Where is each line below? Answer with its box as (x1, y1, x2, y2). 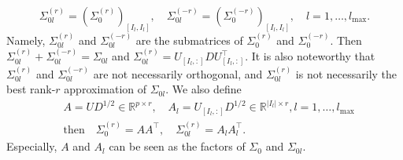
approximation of (64, 81, 147, 97)
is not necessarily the (295, 65, 397, 82)
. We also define (165, 81, 242, 97)
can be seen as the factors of (109, 138, 246, 155)
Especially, (6, 138, 57, 155)
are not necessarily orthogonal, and (93, 65, 263, 82)
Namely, (6, 31, 46, 48)
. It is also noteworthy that (245, 48, 375, 64)
